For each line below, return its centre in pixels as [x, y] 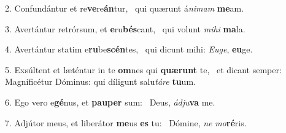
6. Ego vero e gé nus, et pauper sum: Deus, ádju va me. [110, 102]
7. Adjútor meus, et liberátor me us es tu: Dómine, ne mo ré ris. [126, 122]
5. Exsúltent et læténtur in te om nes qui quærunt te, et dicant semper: [143, 69]
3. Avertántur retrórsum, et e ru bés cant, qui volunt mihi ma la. [125, 28]
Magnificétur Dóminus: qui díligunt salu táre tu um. [100, 81]
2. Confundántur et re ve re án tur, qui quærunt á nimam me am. [125, 8]
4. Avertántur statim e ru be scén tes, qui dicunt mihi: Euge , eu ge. [129, 49]
